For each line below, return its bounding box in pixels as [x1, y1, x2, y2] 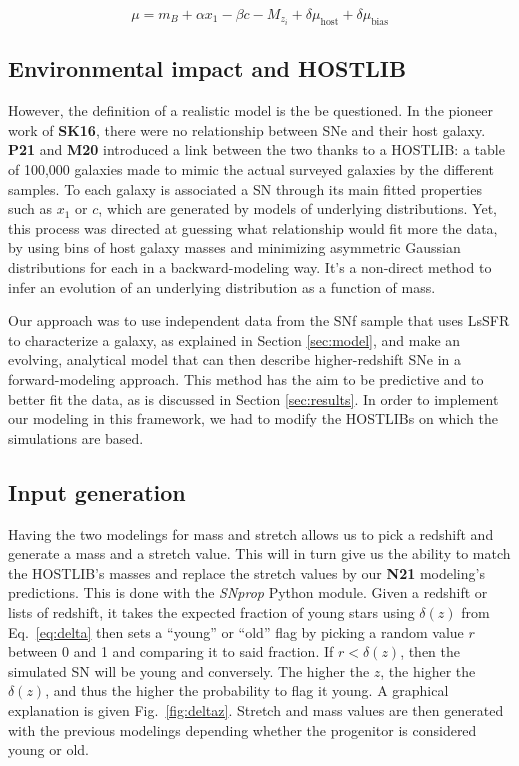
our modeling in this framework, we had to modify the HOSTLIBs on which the [8, 408, 498, 429]
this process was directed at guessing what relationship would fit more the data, [8, 217, 498, 238]
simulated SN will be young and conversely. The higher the [8, 660, 370, 681]
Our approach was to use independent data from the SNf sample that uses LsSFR [8, 310, 510, 331]
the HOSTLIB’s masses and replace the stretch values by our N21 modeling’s [8, 562, 485, 583]
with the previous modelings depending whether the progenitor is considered [8, 719, 477, 740]
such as [8, 198, 53, 219]
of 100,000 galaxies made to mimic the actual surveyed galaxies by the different [8, 159, 494, 180]
